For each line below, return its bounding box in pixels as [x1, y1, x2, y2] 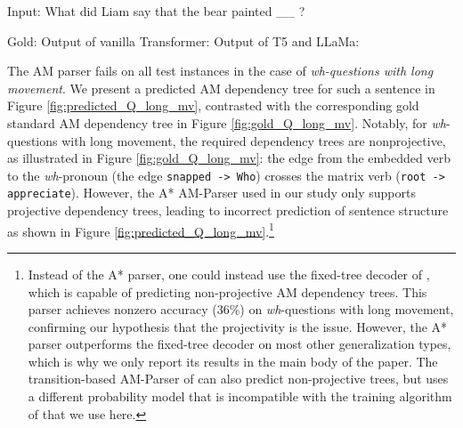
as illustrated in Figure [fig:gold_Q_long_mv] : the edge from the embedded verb [7, 149, 451, 167]
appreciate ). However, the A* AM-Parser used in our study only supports [7, 183, 416, 202]
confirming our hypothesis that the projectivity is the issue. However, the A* [28, 317, 448, 335]
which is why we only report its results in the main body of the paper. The [28, 351, 438, 370]
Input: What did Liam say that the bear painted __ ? [7, 2, 305, 20]
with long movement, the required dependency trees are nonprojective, [61, 131, 446, 149]
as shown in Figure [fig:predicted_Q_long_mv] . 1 [7, 219, 274, 240]
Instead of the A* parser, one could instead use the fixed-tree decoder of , [28, 264, 430, 283]
